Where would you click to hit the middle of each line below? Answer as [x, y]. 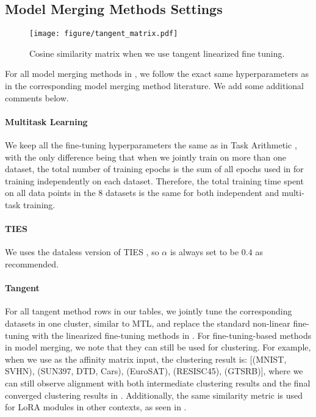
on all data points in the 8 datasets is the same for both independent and [142, 193]
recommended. [32, 263]
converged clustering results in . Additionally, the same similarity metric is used [154, 395]
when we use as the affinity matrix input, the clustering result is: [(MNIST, [146, 359]
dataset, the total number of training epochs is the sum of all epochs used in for [154, 169]
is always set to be [204, 252]
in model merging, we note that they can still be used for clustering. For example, [158, 347]
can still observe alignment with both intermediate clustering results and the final [158, 383]
